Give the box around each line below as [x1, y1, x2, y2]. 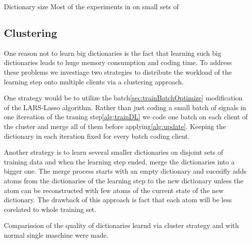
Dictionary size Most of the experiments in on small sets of [4, 1, 179, 11]
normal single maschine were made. [4, 229, 109, 240]
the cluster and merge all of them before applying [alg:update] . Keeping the [4, 121, 226, 131]
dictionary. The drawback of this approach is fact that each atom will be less [4, 194, 232, 205]
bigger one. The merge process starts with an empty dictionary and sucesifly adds [4, 166, 247, 176]
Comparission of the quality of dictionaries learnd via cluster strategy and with [4, 220, 239, 230]
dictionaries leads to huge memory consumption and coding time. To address [4, 57, 232, 67]
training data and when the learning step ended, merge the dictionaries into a [4, 156, 235, 166]
